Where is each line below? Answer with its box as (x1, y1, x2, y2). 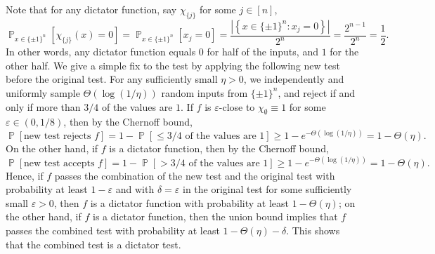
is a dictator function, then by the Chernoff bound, (109, 141, 329, 156)
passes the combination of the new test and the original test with (54, 168, 335, 182)
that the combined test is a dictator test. (6, 236, 181, 251)
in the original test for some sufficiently (182, 182, 352, 196)
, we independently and (243, 72, 344, 86)
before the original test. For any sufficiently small (6, 72, 218, 86)
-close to (219, 99, 255, 114)
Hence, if (6, 168, 44, 182)
